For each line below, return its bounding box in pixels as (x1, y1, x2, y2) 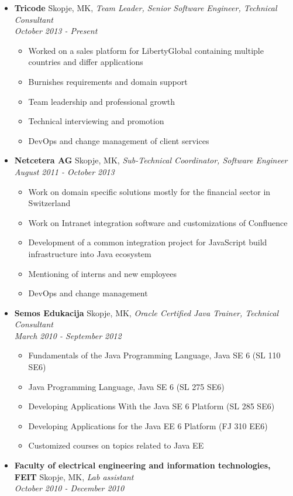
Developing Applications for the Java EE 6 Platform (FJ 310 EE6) (28, 419, 268, 432)
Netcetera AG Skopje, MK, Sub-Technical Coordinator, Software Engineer (14, 154, 288, 166)
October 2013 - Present (14, 25, 98, 37)
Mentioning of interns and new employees (28, 267, 177, 279)
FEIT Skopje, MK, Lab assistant (14, 470, 134, 483)
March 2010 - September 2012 (14, 329, 122, 341)
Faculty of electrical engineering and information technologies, (14, 459, 271, 471)
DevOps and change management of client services (28, 134, 209, 146)
